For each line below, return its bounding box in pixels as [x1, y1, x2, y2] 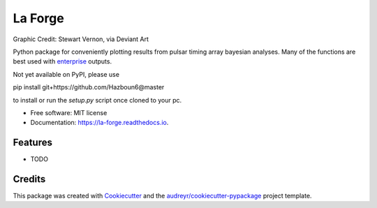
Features [13, 137, 52, 149]
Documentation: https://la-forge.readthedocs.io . [30, 119, 169, 127]
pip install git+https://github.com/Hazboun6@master [13, 83, 165, 91]
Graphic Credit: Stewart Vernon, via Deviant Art [13, 35, 149, 43]
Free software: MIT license [30, 108, 108, 117]
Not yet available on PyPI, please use [13, 70, 120, 78]
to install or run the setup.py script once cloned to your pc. [13, 96, 182, 104]
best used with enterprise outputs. [13, 57, 112, 66]
